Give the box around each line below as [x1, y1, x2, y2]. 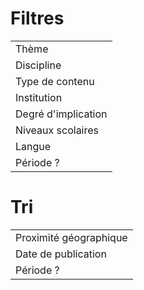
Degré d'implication [15, 107, 108, 121]
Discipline [15, 58, 62, 72]
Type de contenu [15, 74, 95, 88]
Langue [15, 139, 52, 153]
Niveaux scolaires [15, 123, 100, 137]
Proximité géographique [15, 230, 128, 244]
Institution [15, 90, 63, 104]
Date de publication [15, 247, 107, 261]
